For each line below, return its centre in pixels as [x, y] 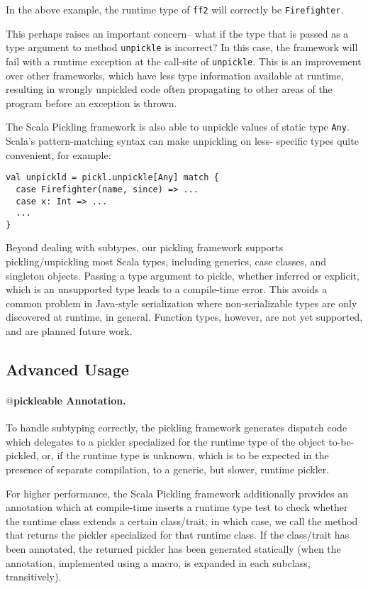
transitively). [34, 577]
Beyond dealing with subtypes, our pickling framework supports [145, 247]
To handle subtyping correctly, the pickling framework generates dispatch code [177, 428]
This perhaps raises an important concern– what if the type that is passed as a [177, 33]
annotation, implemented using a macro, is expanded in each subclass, [158, 562]
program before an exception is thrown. [91, 103]
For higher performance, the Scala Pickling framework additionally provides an [177, 493]
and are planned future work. [69, 331]
